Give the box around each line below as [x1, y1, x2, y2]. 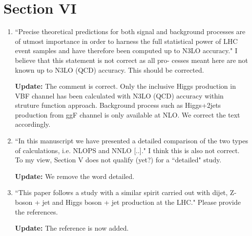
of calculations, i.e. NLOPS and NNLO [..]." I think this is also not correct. [15, 145, 240, 155]
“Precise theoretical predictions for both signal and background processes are [15, 26, 246, 37]
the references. [15, 206, 58, 216]
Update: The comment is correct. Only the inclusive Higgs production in [15, 81, 236, 91]
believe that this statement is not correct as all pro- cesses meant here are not [15, 55, 248, 65]
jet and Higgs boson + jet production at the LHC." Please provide [42, 197, 241, 207]
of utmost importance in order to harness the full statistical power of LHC [15, 36, 238, 46]
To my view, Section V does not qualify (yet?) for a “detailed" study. [15, 155, 222, 165]
